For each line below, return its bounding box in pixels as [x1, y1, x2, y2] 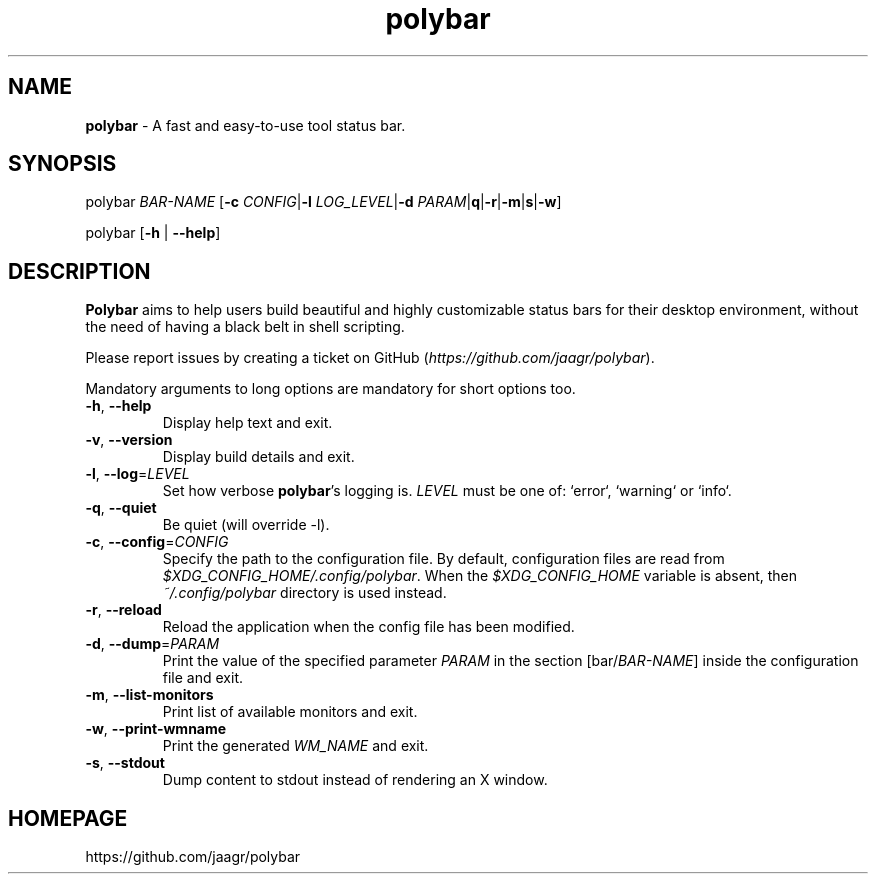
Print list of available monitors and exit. [162, 703, 418, 721]
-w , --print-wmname [85, 720, 227, 738]
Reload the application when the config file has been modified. [162, 618, 575, 636]
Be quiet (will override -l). [162, 516, 330, 534]
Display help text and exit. [162, 414, 333, 432]
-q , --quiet [85, 499, 157, 517]
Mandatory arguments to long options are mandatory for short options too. [85, 380, 576, 398]
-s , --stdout [85, 754, 165, 772]
